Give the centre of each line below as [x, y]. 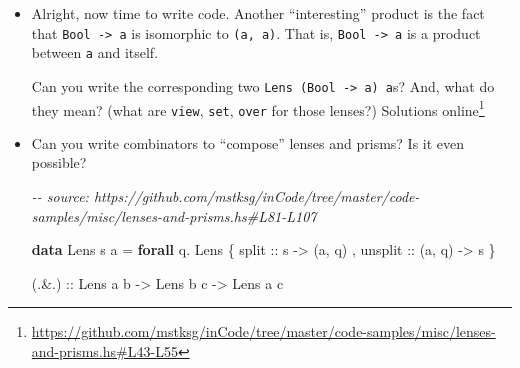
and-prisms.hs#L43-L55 [104, 351]
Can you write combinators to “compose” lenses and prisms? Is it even [248, 142]
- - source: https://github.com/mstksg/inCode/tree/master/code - [225, 196]
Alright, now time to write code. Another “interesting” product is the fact [258, 13]
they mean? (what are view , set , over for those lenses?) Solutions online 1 [258, 108]
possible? [59, 162]
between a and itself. [95, 52]
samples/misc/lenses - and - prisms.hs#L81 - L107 [174, 215]
